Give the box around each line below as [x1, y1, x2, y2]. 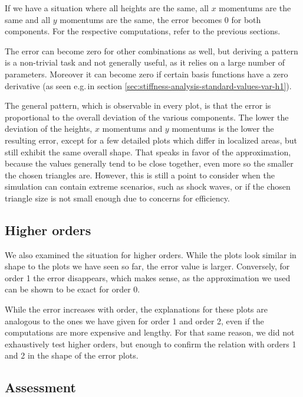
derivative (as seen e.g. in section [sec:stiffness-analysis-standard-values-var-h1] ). [5, 79, 292, 92]
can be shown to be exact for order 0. [5, 283, 140, 295]
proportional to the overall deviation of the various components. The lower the [5, 110, 289, 123]
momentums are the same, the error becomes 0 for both [60, 13, 261, 25]
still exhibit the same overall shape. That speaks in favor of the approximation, [5, 145, 291, 158]
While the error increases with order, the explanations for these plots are [5, 303, 268, 315]
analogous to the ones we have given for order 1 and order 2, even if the [5, 314, 264, 327]
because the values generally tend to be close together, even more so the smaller [5, 157, 294, 170]
